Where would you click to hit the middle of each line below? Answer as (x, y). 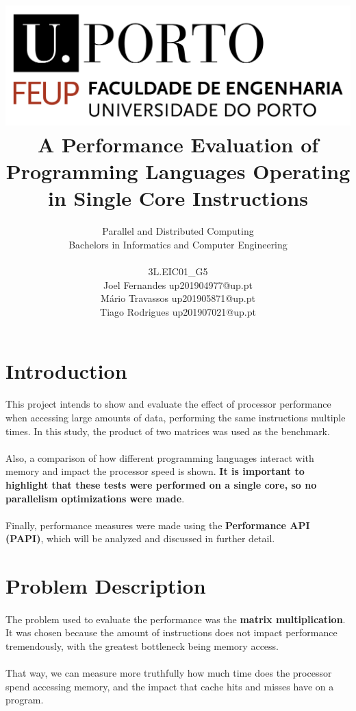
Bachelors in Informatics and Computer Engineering (178, 244)
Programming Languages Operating (178, 171)
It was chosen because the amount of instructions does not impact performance (171, 632)
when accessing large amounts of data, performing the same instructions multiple (176, 417)
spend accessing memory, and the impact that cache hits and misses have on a (170, 686)
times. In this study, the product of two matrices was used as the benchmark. (168, 431)
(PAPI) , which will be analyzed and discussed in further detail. (140, 538)
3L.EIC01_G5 (178, 271)
